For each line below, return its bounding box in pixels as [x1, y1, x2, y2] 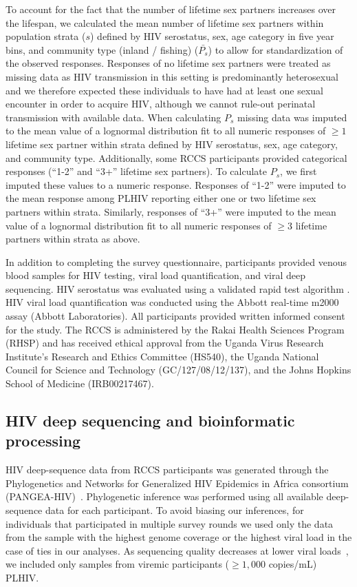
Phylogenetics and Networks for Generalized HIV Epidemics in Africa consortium [6, 475, 349, 490]
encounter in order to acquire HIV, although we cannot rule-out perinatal [6, 96, 316, 111]
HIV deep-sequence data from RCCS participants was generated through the [6, 462, 329, 477]
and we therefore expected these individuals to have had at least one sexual [6, 83, 323, 97]
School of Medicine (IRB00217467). [6, 376, 154, 391]
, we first [280, 164, 317, 178]
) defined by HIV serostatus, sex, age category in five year [90, 29, 334, 43]
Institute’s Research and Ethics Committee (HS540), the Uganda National [6, 349, 319, 363]
